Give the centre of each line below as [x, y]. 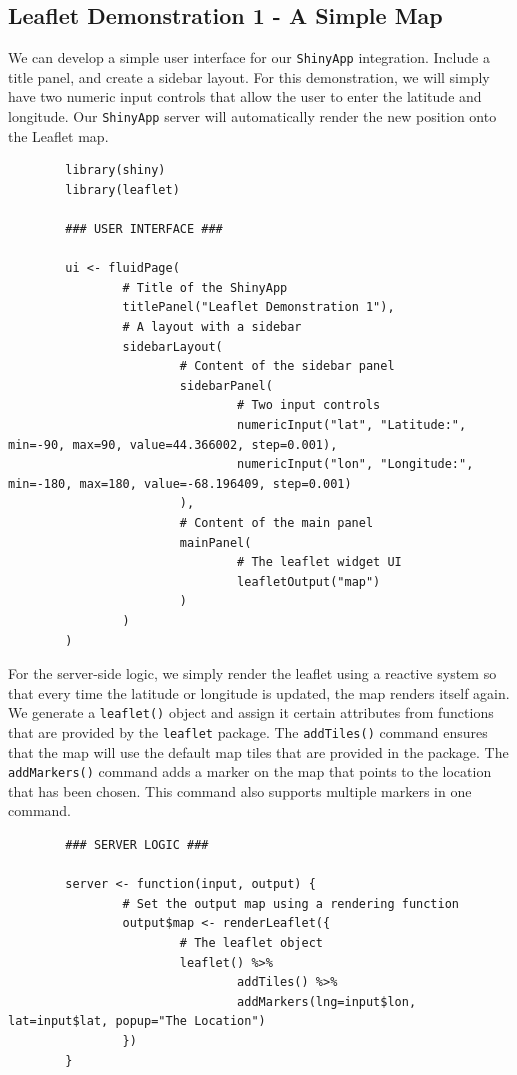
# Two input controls [309, 405]
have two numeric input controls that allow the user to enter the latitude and [245, 96]
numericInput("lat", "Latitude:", [352, 425]
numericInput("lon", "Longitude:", [355, 464]
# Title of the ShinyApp [205, 287]
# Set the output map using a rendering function [291, 903]
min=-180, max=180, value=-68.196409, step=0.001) [180, 483]
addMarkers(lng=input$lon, [327, 1001]
